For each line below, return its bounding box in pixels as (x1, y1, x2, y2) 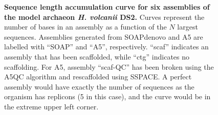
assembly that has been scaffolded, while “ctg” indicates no (4, 51, 190, 62)
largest (177, 21, 198, 32)
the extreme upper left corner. (4, 101, 99, 111)
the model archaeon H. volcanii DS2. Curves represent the (4, 11, 205, 22)
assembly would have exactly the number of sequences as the (4, 81, 194, 92)
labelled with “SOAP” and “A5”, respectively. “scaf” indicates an (4, 41, 209, 52)
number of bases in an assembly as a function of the (4, 21, 167, 32)
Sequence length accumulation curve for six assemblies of (4, 2, 210, 12)
